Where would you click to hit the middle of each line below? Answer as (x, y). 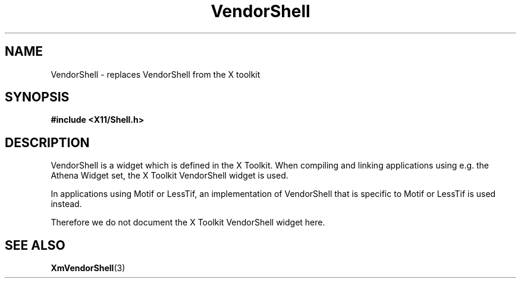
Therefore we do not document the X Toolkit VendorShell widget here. (188, 222)
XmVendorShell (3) (88, 268)
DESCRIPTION (47, 142)
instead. (66, 204)
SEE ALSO (35, 245)
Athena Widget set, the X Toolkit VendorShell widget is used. (170, 176)
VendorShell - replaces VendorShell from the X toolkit (156, 74)
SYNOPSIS (37, 97)
